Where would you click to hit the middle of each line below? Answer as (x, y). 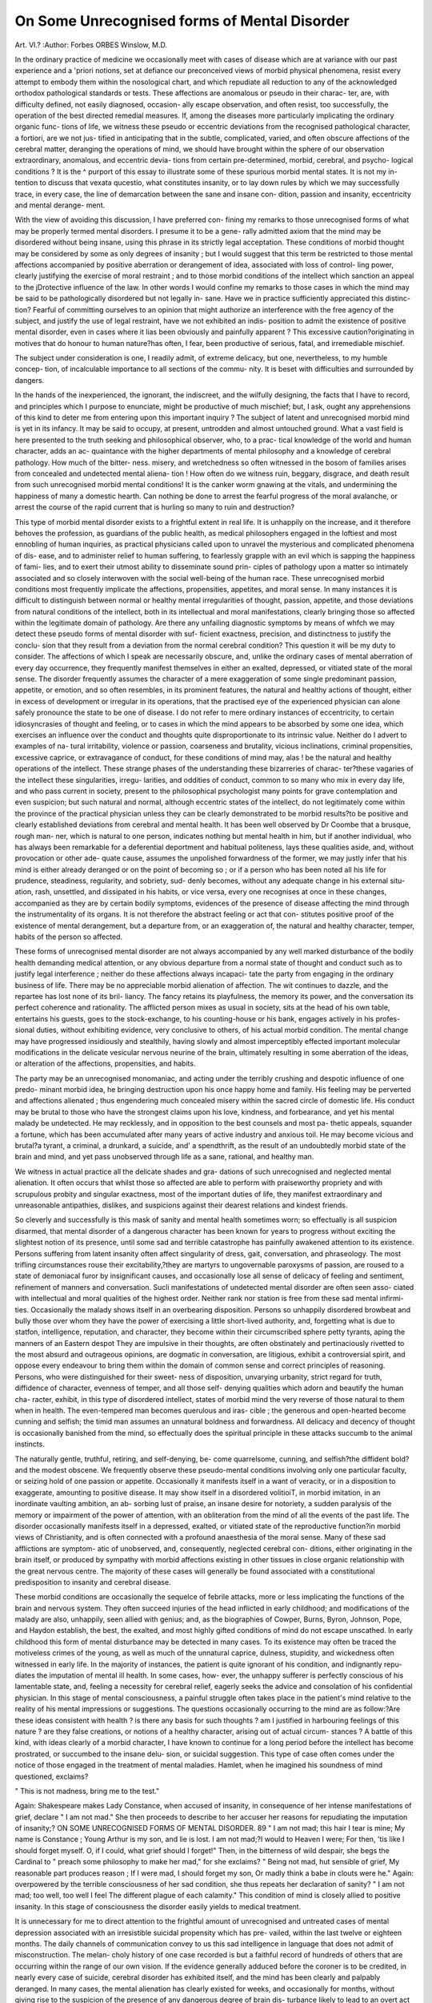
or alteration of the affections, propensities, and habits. (105, 1064)
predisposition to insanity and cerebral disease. (93, 1582)
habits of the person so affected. (69, 937)
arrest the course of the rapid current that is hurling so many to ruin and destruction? (155, 507)
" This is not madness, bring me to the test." (87, 1791)
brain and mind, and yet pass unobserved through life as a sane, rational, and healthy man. (164, 1157)
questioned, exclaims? (52, 1776)
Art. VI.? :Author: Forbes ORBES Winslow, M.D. (91, 45)
